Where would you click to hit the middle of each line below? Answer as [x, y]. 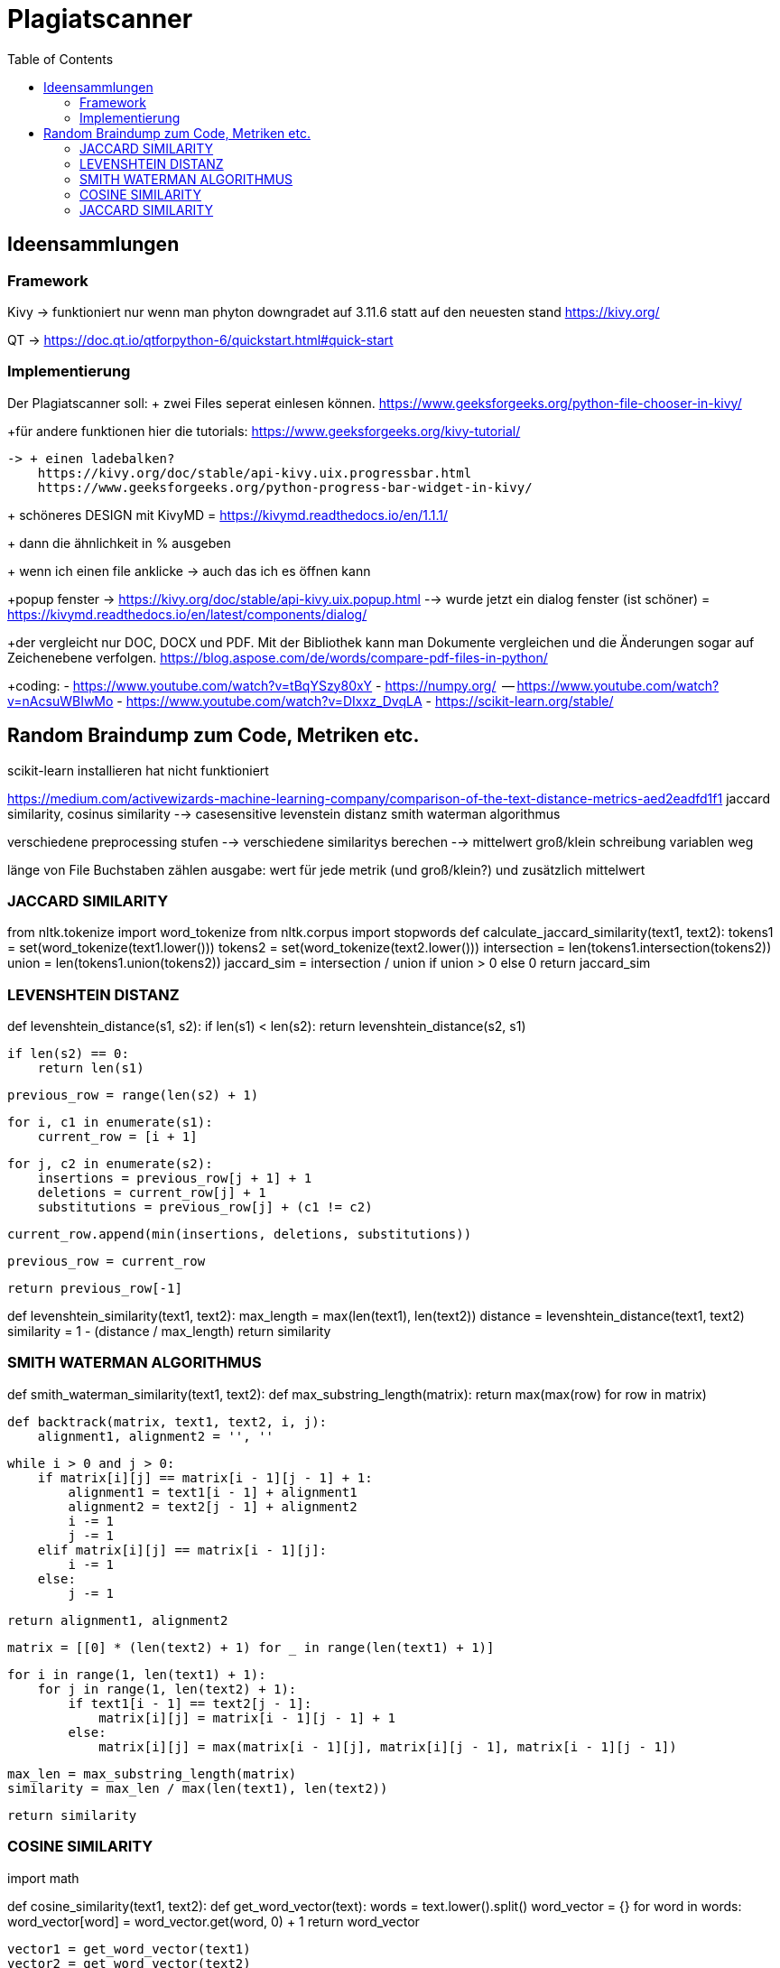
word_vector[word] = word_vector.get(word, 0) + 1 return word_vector [214, 1921]
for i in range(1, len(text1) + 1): [137, 1674]
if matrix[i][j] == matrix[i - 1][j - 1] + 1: [205, 1477]
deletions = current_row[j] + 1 [152, 1193]
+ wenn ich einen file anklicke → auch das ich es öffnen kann [189, 571]
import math [43, 1878]
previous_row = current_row [107, 1262]
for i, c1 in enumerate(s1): [110, 1123]
